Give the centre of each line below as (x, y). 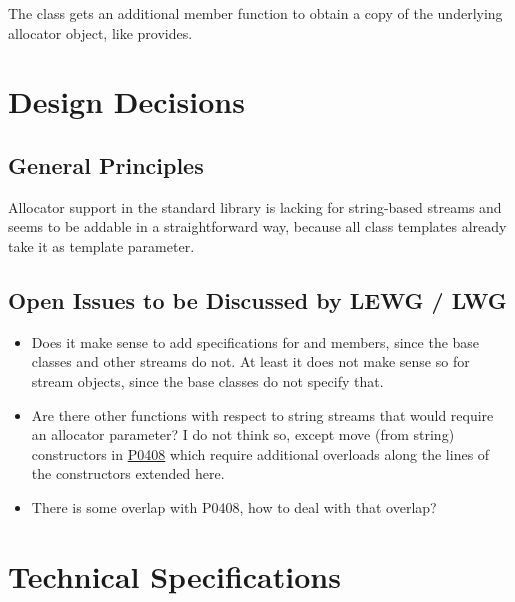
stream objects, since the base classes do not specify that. (207, 380)
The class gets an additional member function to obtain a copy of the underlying (255, 13)
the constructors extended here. (128, 473)
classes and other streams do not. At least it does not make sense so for (250, 361)
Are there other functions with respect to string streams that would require (262, 414)
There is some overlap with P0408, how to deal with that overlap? (234, 506)
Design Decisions (126, 101)
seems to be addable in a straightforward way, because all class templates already (257, 226)
